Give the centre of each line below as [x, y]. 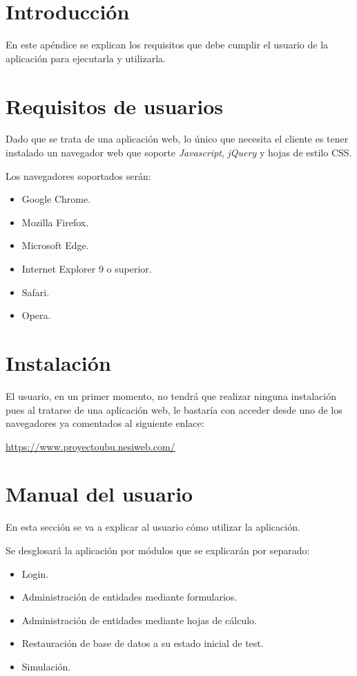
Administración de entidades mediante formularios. [129, 597]
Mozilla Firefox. [55, 222]
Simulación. [46, 666]
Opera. [36, 315]
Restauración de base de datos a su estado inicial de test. [143, 643]
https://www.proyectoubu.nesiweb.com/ [90, 446]
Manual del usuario [99, 494]
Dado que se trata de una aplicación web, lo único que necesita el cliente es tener [177, 139]
